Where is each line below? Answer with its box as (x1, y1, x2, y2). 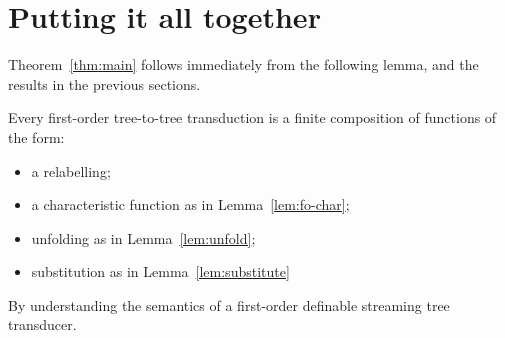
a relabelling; (31, 160, 111, 181)
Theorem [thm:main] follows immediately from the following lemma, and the (8, 54, 479, 75)
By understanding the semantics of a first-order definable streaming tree (8, 294, 450, 315)
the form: (8, 126, 65, 147)
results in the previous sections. (8, 73, 201, 94)
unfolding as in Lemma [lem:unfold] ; (31, 227, 256, 248)
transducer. (8, 314, 77, 335)
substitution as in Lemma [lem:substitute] (31, 261, 290, 282)
